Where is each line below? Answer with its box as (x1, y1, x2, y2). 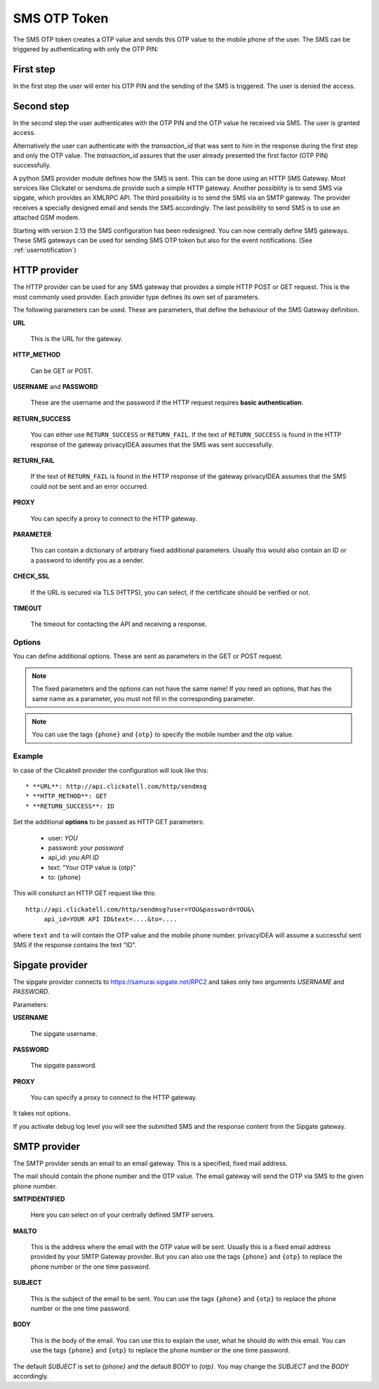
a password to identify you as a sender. (30, 556, 145, 564)
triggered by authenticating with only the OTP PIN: (13, 44, 159, 53)
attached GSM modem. (13, 213, 80, 222)
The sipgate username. (30, 1029, 98, 1037)
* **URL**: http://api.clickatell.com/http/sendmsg (25, 782, 207, 790)
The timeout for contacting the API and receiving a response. (30, 620, 207, 629)
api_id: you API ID (48, 853, 99, 862)
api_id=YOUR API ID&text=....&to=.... (44, 915, 178, 923)
